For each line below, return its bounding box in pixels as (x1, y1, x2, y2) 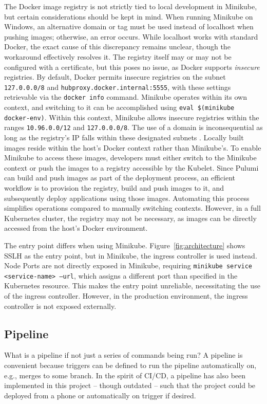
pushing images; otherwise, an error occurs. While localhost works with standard (4, 31, 258, 42)
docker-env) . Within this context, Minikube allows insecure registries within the (4, 112, 259, 122)
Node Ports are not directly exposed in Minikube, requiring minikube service (4, 260, 253, 271)
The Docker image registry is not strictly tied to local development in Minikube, (4, 1, 257, 11)
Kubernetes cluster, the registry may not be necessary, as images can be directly (4, 212, 257, 223)
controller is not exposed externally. (4, 300, 117, 311)
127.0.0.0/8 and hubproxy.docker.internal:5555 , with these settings (4, 81, 231, 92)
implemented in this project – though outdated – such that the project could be (4, 380, 256, 391)
